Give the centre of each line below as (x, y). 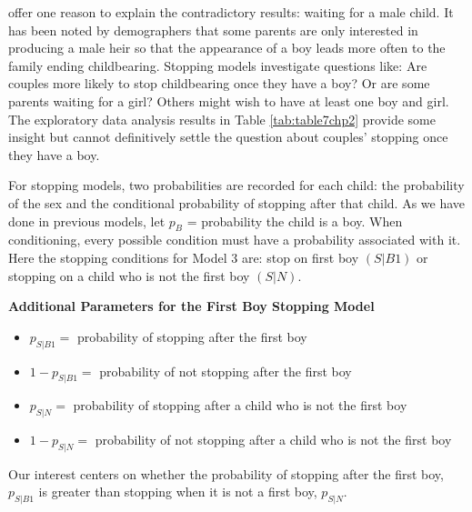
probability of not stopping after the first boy (226, 371)
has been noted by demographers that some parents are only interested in (213, 30)
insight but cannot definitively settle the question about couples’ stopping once (228, 137)
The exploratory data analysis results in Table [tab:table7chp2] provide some (222, 119)
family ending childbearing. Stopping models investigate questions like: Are (218, 65)
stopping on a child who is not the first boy (129, 275)
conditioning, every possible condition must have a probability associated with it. (235, 240)
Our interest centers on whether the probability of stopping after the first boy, (226, 473)
